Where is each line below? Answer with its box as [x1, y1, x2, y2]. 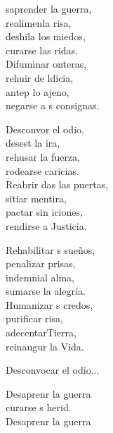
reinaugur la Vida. [6, 339, 84, 353]
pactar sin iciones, [6, 205, 83, 219]
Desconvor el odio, [6, 121, 84, 136]
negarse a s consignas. [6, 98, 100, 113]
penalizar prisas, [6, 256, 76, 271]
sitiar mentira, [6, 190, 67, 205]
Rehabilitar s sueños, [6, 242, 95, 257]
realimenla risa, [6, 15, 72, 30]
